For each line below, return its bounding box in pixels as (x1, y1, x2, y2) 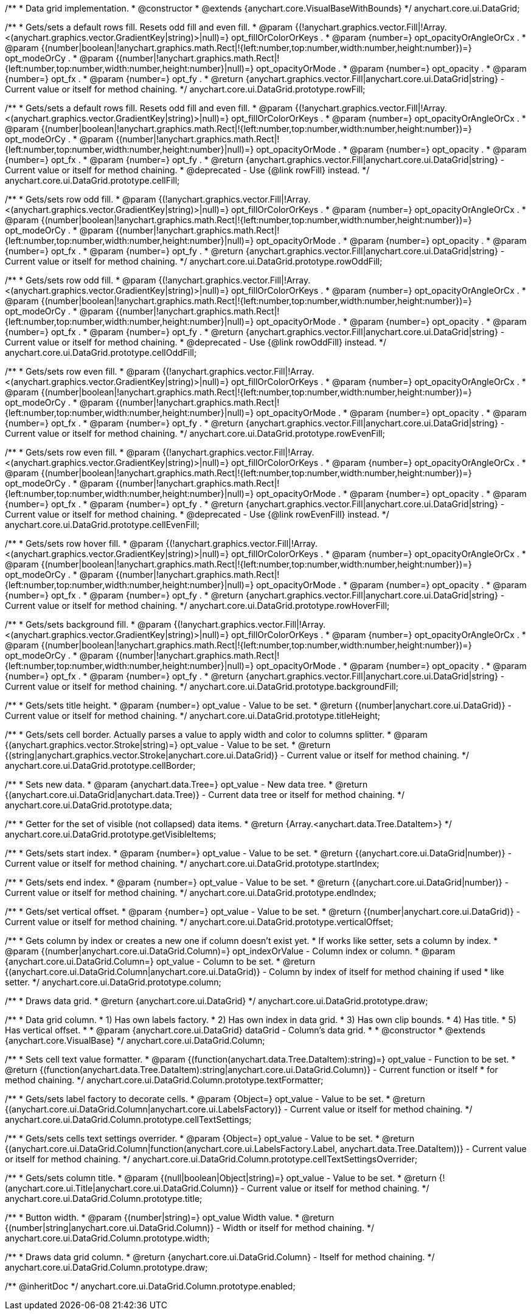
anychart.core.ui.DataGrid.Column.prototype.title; (5, 1193, 203, 1204)
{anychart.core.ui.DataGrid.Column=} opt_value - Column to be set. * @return (5, 956, 315, 966)
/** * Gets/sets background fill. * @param (5, 619, 172, 630)
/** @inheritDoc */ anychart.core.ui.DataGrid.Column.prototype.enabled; (5, 1281, 296, 1291)
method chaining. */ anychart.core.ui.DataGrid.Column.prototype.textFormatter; (5, 1075, 324, 1085)
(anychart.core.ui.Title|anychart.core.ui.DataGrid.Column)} (5, 1183, 238, 1193)
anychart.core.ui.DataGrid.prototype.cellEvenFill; (5, 519, 200, 530)
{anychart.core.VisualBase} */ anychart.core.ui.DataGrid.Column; (5, 1035, 265, 1046)
